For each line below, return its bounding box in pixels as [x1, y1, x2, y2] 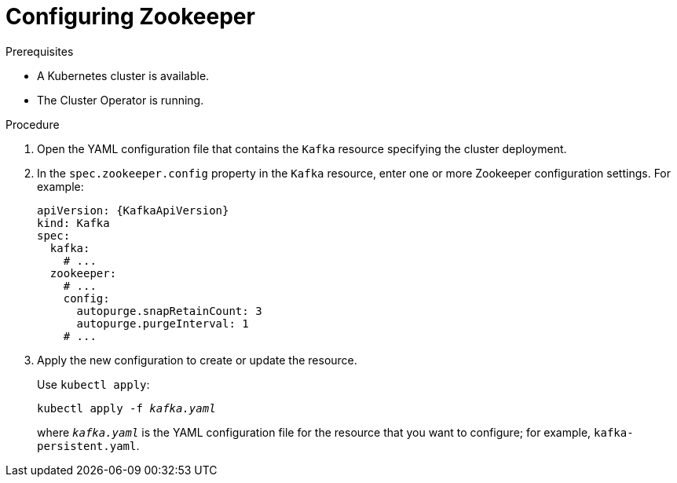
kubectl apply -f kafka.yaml [37, 401, 216, 415]
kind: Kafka [37, 216, 110, 229]
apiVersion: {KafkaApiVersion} [37, 203, 229, 217]
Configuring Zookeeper [5, 3, 255, 30]
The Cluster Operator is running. [37, 93, 204, 107]
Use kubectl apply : [37, 377, 150, 391]
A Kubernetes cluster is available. [37, 68, 210, 82]
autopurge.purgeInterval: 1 [76, 317, 249, 330]
